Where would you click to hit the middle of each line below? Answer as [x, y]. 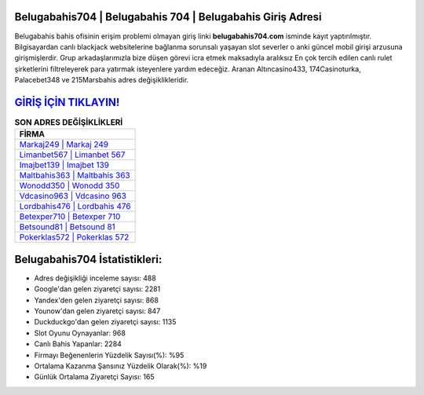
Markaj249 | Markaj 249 [64, 144]
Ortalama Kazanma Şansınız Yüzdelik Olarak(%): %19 [121, 366]
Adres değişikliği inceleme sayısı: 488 [95, 278]
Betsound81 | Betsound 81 [67, 227]
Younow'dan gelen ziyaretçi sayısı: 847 [97, 311]
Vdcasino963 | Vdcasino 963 [73, 196]
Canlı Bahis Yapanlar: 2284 [78, 344]
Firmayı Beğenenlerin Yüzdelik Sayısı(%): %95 [109, 355]
